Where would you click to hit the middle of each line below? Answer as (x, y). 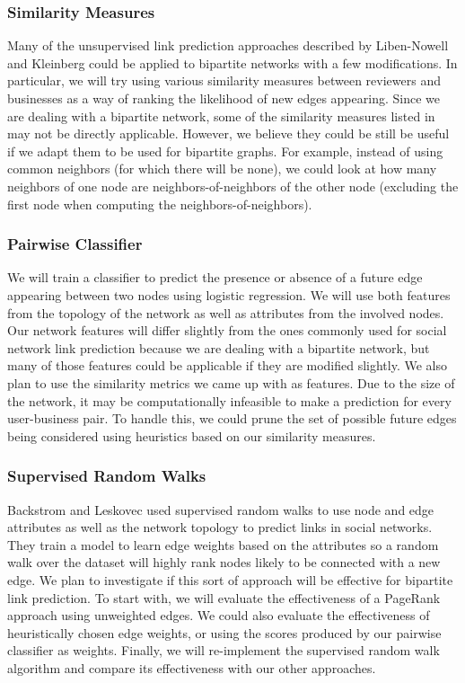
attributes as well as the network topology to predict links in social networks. (220, 527)
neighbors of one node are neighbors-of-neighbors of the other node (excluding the (233, 186)
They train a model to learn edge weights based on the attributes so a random (223, 544)
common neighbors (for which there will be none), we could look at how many (222, 169)
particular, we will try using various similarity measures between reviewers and (224, 80)
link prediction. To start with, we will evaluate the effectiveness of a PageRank (224, 597)
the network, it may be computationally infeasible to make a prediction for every (229, 400)
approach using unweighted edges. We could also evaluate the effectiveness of (219, 615)
